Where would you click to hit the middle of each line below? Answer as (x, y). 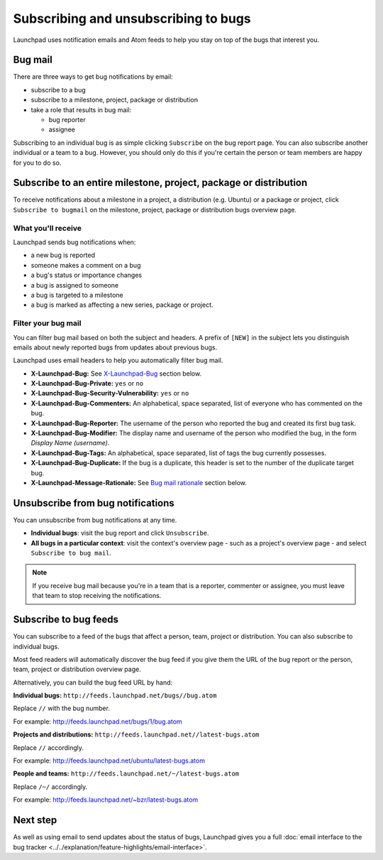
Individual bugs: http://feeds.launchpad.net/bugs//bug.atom (115, 695)
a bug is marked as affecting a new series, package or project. (122, 305)
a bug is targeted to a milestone (77, 295)
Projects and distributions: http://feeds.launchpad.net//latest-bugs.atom (136, 734)
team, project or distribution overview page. (77, 669)
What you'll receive (47, 228)
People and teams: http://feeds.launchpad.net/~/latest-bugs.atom (126, 773)
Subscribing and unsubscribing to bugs (132, 18)
